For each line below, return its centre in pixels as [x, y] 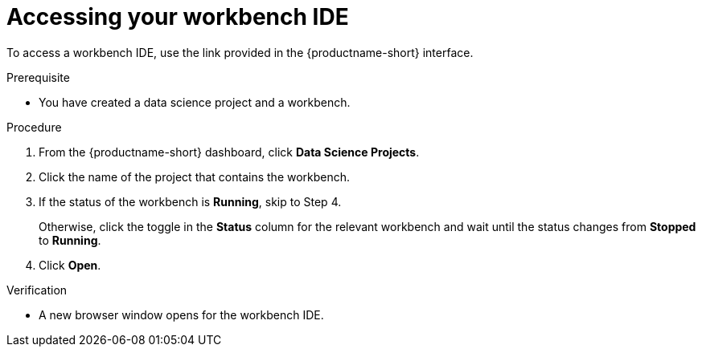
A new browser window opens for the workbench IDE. [181, 314]
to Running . [70, 240]
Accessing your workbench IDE [178, 17]
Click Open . [70, 265]
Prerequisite [38, 77]
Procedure [34, 127]
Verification [37, 290]
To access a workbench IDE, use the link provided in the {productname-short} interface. [240, 52]
